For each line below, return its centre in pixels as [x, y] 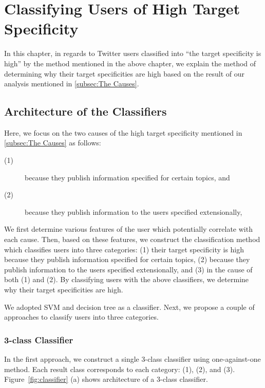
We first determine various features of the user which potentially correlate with [128, 229]
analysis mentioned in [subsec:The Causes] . [72, 84]
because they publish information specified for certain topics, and [127, 177]
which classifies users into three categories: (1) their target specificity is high [124, 249]
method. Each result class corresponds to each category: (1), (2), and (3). [120, 369]
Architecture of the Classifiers [86, 111]
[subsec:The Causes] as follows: [53, 143]
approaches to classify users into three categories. [81, 317]
